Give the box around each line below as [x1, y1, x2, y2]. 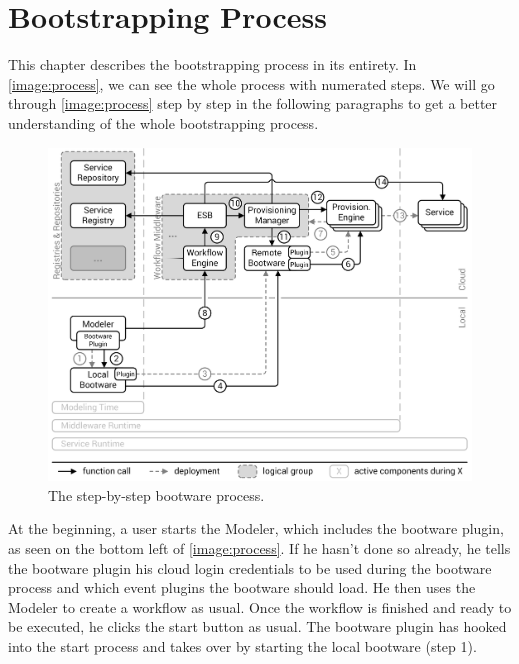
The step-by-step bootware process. [48, 484, 265, 505]
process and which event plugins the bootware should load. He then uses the [8, 577, 476, 598]
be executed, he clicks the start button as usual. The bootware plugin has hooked [8, 616, 507, 637]
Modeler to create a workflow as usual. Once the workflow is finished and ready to [8, 596, 512, 617]
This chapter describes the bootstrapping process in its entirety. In [8, 54, 417, 75]
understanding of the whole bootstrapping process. [8, 112, 319, 133]
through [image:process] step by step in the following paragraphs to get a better [8, 93, 498, 114]
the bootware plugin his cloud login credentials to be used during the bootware [8, 557, 492, 578]
